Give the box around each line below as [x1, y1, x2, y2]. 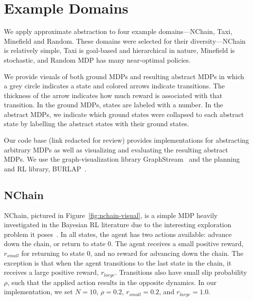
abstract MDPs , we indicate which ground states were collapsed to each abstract [4, 109, 244, 119]
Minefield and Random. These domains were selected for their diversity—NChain [4, 35, 246, 46]
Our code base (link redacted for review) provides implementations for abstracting [4, 135, 249, 145]
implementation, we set [4, 286, 73, 297]
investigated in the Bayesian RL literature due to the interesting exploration [4, 219, 232, 230]
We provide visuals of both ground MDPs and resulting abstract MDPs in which [4, 71, 244, 81]
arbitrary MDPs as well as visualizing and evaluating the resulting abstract [4, 144, 228, 154]
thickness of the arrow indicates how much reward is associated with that [4, 90, 222, 100]
